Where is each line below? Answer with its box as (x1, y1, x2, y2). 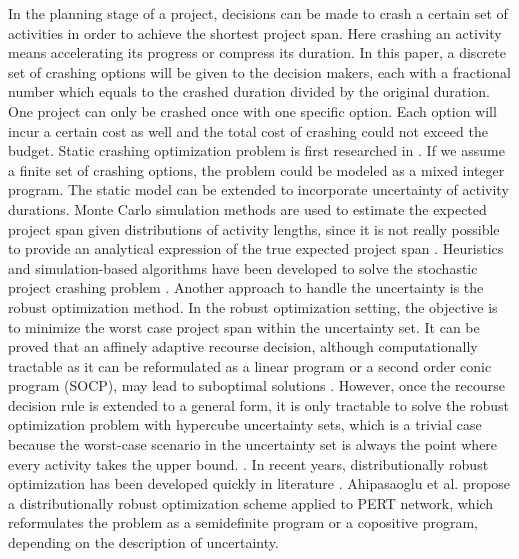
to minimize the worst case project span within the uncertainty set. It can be (8, 316, 480, 337)
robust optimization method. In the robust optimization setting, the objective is (8, 296, 498, 317)
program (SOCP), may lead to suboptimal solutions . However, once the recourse (8, 375, 505, 396)
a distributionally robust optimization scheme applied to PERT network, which (8, 492, 494, 513)
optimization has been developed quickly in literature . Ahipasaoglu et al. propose (8, 473, 511, 494)
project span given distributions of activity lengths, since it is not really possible (8, 218, 500, 239)
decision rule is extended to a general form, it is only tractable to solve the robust (8, 394, 510, 415)
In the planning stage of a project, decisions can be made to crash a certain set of (8, 3, 508, 23)
